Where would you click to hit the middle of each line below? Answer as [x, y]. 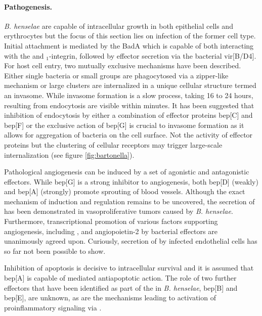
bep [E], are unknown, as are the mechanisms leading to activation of [110, 298]
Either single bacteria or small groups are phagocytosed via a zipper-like [116, 75]
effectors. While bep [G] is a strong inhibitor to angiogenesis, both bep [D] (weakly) [131, 181]
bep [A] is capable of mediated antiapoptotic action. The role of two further [120, 278]
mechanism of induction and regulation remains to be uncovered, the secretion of [129, 201]
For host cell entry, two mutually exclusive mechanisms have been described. [123, 65]
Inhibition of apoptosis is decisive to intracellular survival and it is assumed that [129, 268]
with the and [24, 55]
